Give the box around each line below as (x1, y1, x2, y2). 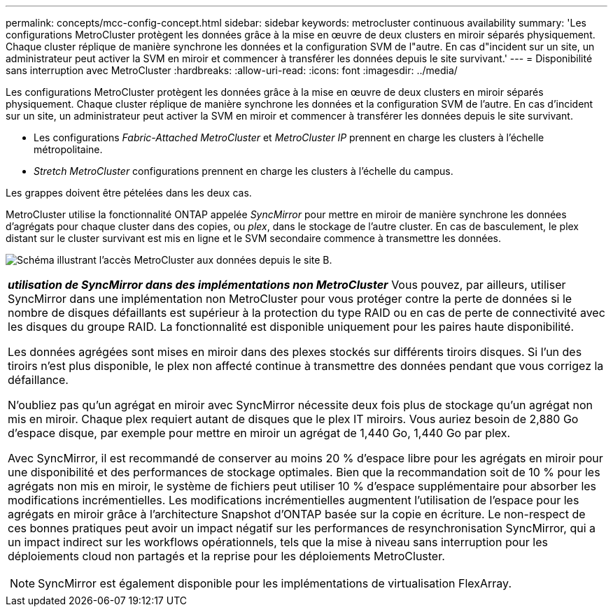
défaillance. (8, 373, 69, 387)
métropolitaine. (34, 143, 103, 155)
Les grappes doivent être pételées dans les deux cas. (6, 187, 252, 199)
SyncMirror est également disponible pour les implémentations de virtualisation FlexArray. (38, 576, 512, 590)
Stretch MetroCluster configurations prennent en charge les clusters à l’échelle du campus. (34, 165, 453, 177)
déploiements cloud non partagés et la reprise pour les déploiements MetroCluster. (8, 549, 445, 563)
